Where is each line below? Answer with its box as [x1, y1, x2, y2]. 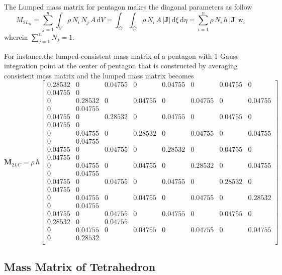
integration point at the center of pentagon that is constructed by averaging [4, 60, 238, 71]
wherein [4, 31, 28, 42]
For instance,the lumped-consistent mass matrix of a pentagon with [4, 50, 212, 61]
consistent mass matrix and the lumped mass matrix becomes [4, 70, 194, 80]
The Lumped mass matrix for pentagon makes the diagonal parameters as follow [4, 2, 252, 12]
